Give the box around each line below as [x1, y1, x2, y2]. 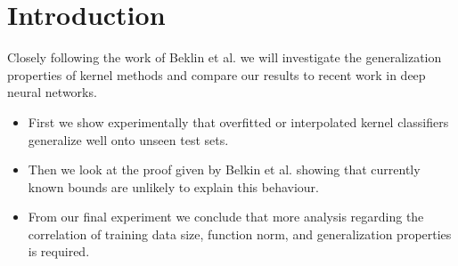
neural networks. [7, 83, 97, 101]
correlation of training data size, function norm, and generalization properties [28, 224, 452, 243]
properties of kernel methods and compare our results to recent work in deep [7, 65, 426, 84]
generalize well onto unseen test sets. [28, 130, 229, 149]
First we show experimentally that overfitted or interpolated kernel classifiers [28, 112, 449, 131]
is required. [28, 242, 90, 261]
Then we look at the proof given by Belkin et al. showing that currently [28, 160, 421, 179]
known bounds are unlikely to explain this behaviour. [28, 177, 319, 196]
